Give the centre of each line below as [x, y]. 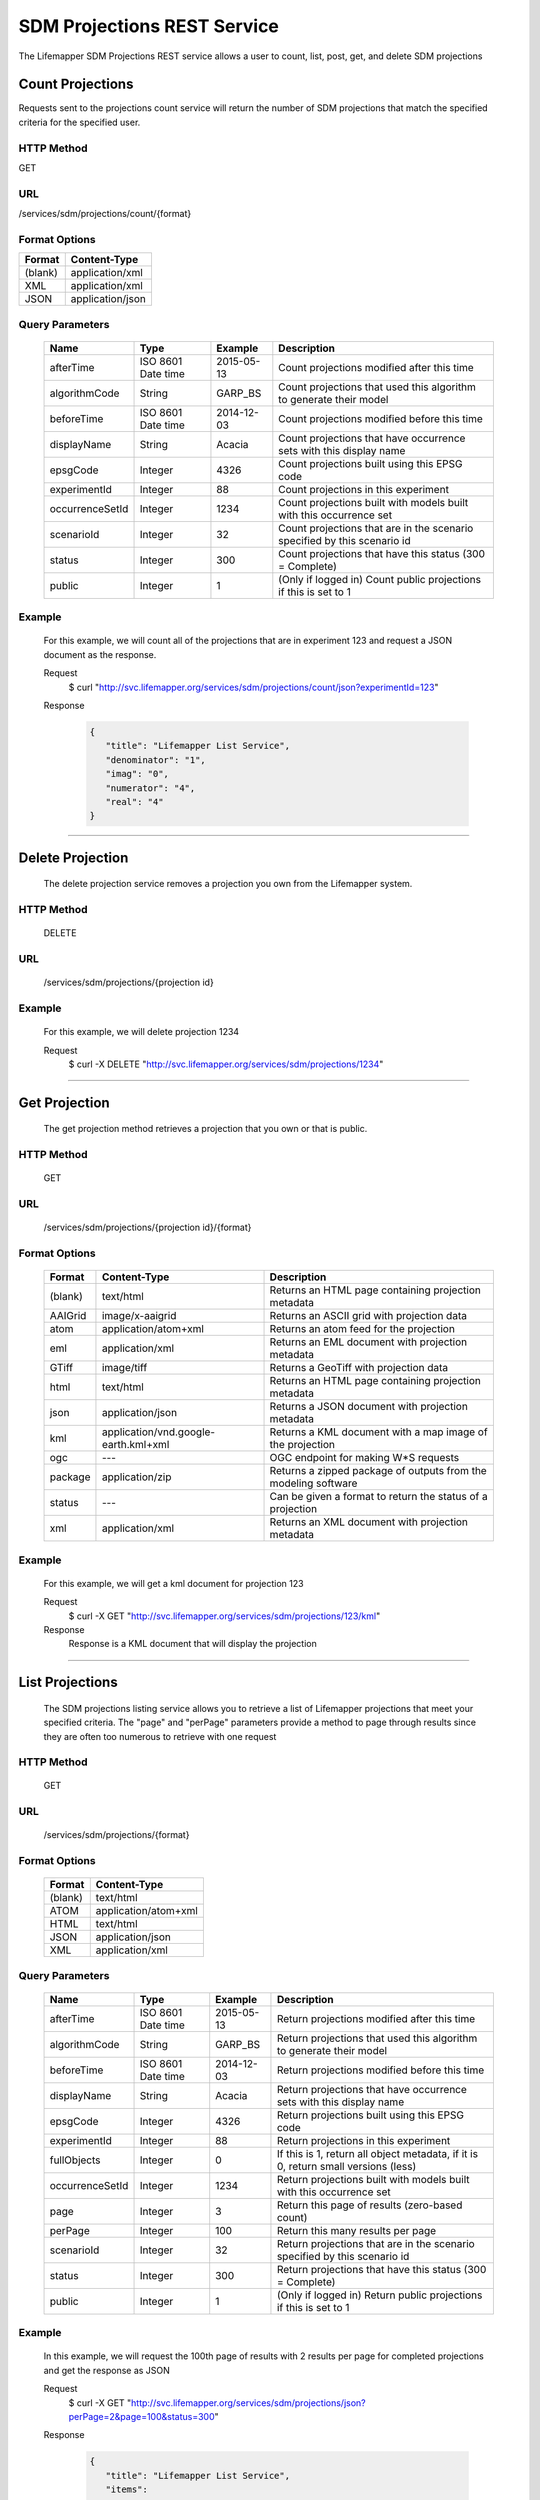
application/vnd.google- [158, 1432]
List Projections [68, 1682]
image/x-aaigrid [139, 1316]
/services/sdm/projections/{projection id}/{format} [147, 1227]
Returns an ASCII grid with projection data [368, 1316]
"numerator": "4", [150, 788]
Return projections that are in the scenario [375, 2243]
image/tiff [124, 1368]
